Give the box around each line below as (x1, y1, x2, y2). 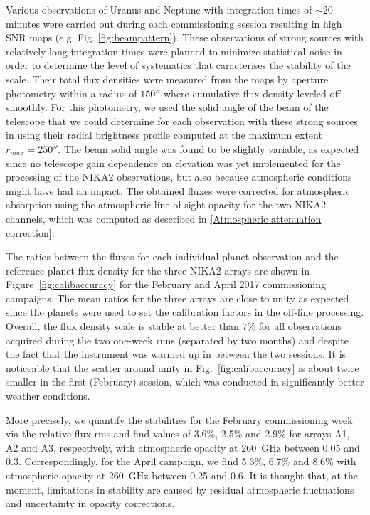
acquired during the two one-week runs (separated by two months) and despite (6, 332, 349, 347)
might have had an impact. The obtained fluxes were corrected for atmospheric (6, 183, 350, 198)
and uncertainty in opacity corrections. (6, 496, 175, 511)
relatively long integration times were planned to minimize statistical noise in (6, 43, 342, 58)
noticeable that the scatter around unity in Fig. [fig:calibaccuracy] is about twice (6, 360, 359, 375)
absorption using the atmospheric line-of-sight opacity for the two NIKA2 (6, 197, 326, 212)
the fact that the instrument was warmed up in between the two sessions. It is (6, 346, 347, 361)
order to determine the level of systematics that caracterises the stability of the (6, 58, 351, 73)
